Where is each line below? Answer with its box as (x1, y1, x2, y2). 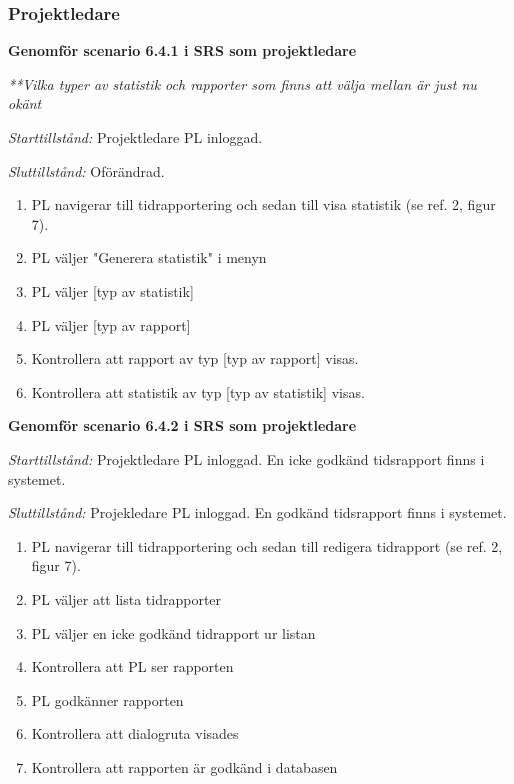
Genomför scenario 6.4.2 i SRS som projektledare (8, 415, 357, 436)
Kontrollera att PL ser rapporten (31, 656, 234, 677)
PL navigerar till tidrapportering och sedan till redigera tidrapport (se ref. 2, (31, 535, 503, 556)
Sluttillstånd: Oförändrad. (8, 160, 165, 181)
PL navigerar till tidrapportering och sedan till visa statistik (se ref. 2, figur (31, 194, 496, 215)
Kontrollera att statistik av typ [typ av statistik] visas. (31, 381, 365, 402)
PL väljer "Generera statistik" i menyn (31, 247, 267, 268)
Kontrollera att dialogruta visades (31, 723, 239, 744)
